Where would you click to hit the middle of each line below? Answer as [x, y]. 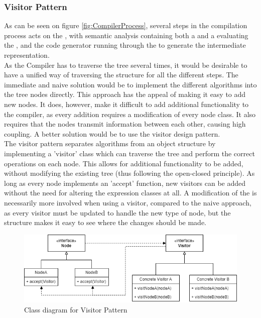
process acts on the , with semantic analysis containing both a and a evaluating [126, 35]
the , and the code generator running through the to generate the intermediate [125, 45]
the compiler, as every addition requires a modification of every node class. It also [130, 114]
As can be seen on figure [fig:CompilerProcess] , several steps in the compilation [126, 25]
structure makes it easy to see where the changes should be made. [105, 222]
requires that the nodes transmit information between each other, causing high [125, 124]
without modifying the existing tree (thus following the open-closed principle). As [129, 173]
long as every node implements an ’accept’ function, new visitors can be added [125, 183]
